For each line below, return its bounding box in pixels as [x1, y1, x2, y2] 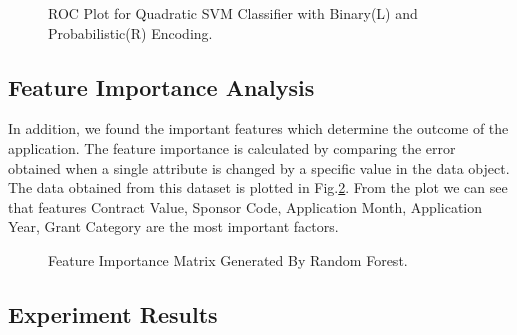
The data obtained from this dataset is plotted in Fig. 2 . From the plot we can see [8, 177, 508, 198]
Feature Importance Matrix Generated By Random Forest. [48, 249, 408, 270]
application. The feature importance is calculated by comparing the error [8, 137, 456, 158]
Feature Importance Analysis [8, 71, 315, 102]
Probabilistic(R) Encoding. [48, 22, 213, 43]
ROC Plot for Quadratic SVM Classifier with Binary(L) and [48, 3, 418, 23]
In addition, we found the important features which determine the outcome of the [8, 118, 509, 139]
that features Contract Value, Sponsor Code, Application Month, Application [8, 196, 483, 217]
